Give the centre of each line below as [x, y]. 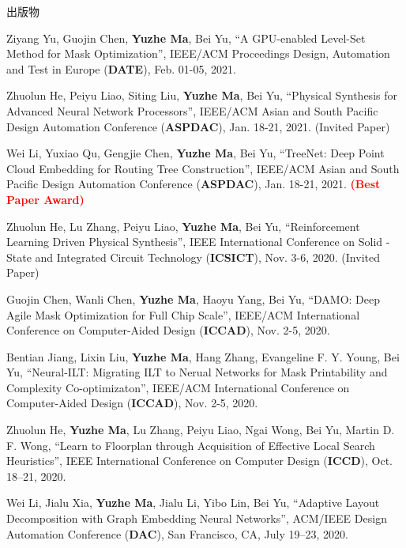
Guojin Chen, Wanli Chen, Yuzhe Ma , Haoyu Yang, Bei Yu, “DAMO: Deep [194, 299]
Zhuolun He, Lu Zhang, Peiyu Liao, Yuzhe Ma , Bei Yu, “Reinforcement [183, 226]
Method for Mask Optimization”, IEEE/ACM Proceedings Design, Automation [198, 53]
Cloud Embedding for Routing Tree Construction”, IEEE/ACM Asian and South [203, 168]
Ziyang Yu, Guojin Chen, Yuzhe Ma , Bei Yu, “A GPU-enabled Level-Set [186, 38]
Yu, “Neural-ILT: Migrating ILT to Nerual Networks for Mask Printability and [197, 372]
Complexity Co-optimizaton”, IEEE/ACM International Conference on [178, 387]
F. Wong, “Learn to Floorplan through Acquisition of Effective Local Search [191, 445]
